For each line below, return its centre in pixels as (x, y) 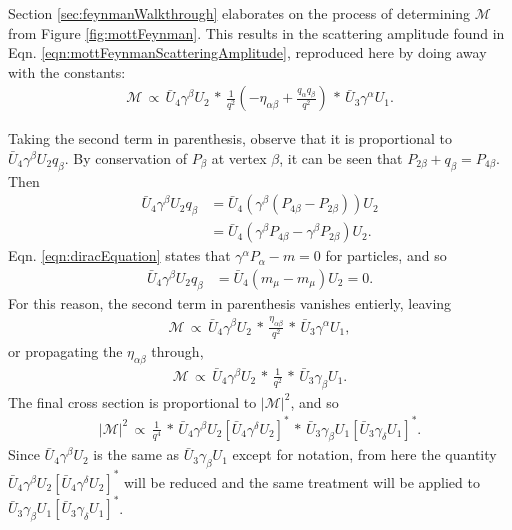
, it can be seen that (341, 158)
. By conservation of (126, 158)
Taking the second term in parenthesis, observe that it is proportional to (230, 138)
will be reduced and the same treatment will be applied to (302, 481)
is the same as (136, 454)
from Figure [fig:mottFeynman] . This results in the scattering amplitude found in (256, 32)
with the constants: (67, 71)
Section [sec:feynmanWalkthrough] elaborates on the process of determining (239, 13)
